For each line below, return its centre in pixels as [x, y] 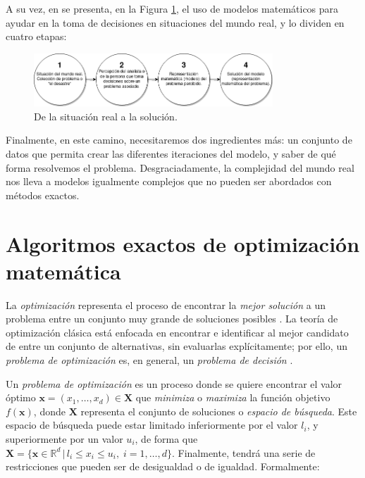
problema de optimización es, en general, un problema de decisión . [149, 360]
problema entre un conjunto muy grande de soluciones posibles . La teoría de [172, 319]
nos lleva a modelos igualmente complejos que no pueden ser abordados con [169, 181]
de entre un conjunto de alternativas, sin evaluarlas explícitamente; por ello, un [177, 346]
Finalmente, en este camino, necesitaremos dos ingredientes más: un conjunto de [179, 140]
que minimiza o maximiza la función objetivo [233, 397]
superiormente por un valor [64, 438]
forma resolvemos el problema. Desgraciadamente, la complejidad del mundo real [180, 167]
